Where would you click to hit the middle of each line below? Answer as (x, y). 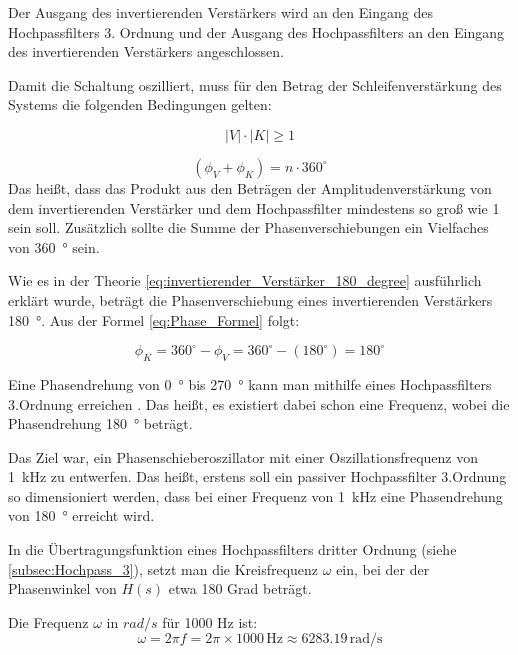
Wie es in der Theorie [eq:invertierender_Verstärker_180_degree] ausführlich (245, 280)
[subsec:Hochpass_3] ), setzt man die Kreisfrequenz (163, 568)
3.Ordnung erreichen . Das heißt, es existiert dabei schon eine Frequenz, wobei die (259, 403)
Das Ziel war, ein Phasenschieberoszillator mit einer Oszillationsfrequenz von (243, 456)
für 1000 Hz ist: (210, 621)
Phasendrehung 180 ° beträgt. (100, 423)
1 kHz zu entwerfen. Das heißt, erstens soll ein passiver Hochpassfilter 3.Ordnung (257, 476)
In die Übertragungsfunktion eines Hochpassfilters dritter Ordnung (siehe (232, 549)
